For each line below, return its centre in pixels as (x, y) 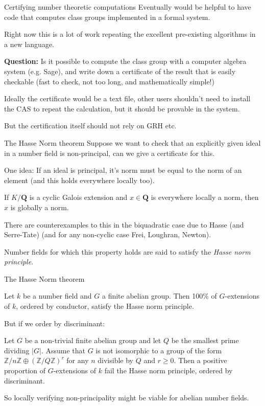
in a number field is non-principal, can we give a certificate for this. (110, 153)
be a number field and (57, 296)
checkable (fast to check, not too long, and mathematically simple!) (109, 81)
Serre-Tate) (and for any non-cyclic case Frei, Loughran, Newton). (108, 234)
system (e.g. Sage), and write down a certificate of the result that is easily (120, 71)
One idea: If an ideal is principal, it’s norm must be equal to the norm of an (123, 170)
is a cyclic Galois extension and (78, 197)
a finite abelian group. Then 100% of (159, 296)
